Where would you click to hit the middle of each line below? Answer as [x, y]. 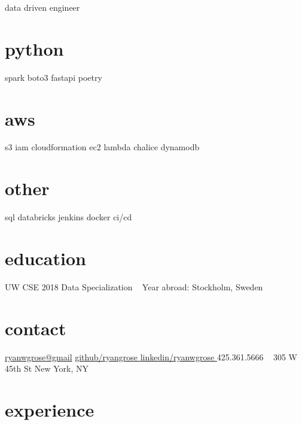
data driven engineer [42, 7]
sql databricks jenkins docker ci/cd [68, 217]
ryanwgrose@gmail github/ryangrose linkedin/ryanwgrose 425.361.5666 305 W [151, 356]
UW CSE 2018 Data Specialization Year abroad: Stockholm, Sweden [134, 286]
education [45, 258]
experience [50, 409]
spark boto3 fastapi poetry [54, 77]
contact [36, 328]
